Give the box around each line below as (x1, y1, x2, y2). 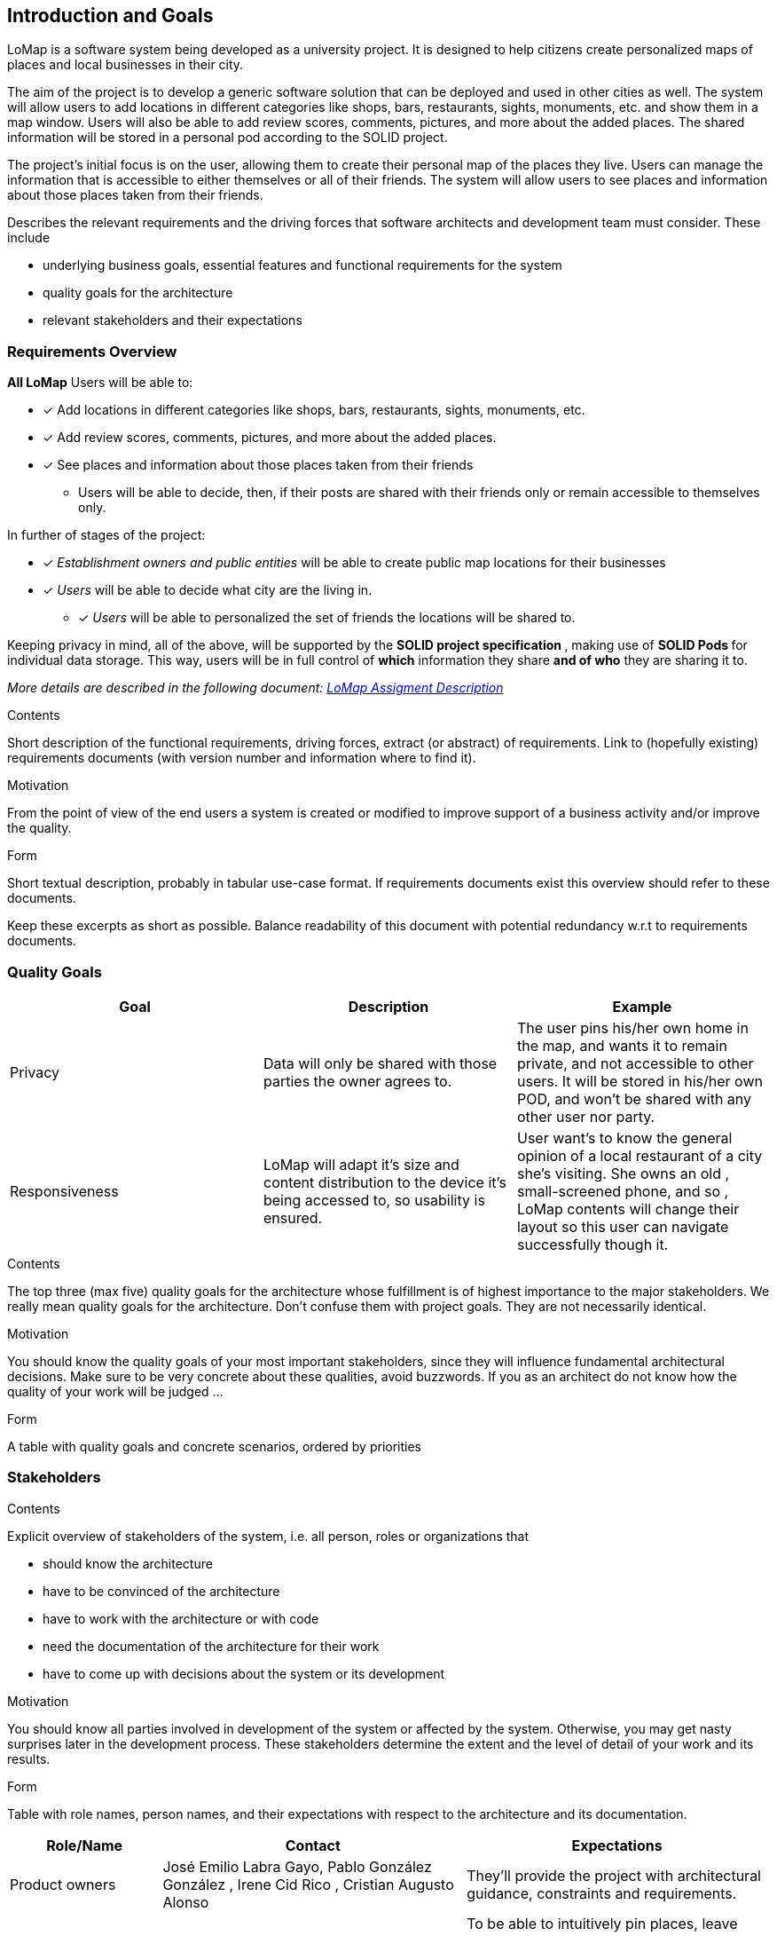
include (7, 230, 51, 246)
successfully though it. (516, 1235, 669, 1253)
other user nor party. (516, 1107, 655, 1126)
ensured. (263, 1208, 323, 1227)
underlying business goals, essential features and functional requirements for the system (43, 257, 562, 273)
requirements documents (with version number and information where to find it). (7, 750, 476, 766)
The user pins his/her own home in (516, 1018, 749, 1037)
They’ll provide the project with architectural (467, 1866, 761, 1885)
